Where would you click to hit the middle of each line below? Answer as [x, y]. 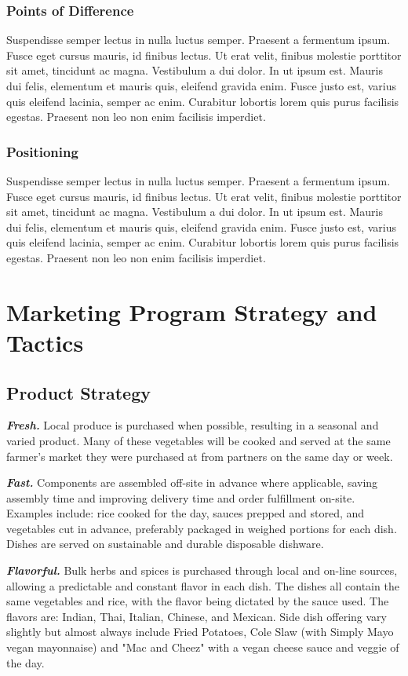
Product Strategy [78, 392]
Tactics [45, 342]
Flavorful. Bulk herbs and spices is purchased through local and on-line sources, [202, 570]
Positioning [42, 151]
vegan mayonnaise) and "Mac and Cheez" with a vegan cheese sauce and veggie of [203, 647]
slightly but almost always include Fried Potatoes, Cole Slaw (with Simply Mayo [200, 632]
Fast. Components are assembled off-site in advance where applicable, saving [192, 482]
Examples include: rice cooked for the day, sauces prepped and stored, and [186, 513]
